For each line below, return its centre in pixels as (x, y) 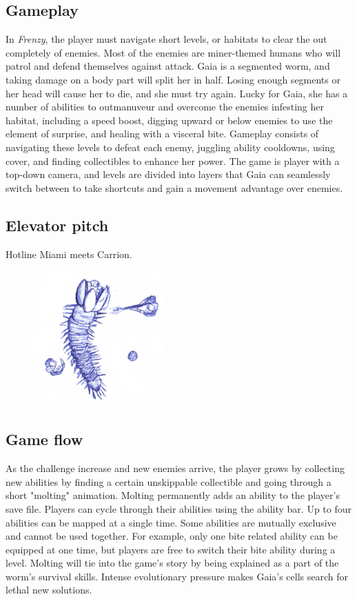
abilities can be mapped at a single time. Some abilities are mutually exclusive (171, 522)
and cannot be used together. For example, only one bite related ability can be (172, 536)
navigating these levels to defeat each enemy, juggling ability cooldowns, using (170, 147)
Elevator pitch (57, 225)
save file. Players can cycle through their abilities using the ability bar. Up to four (178, 508)
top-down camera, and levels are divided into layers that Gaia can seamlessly (168, 174)
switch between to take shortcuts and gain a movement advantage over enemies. (174, 187)
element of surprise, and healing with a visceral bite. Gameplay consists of (162, 134)
